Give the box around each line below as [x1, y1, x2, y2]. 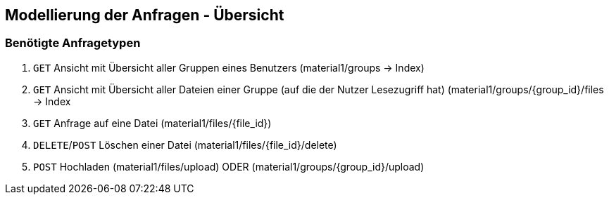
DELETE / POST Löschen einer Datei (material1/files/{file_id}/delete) [33, 138, 337, 151]
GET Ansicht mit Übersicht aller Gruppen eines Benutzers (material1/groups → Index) [33, 61, 425, 74]
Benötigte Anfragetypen [5, 36, 141, 51]
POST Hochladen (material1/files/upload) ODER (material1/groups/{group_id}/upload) [33, 160, 425, 173]
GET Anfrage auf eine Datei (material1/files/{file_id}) [33, 116, 272, 129]
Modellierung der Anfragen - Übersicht [5, 6, 284, 24]
